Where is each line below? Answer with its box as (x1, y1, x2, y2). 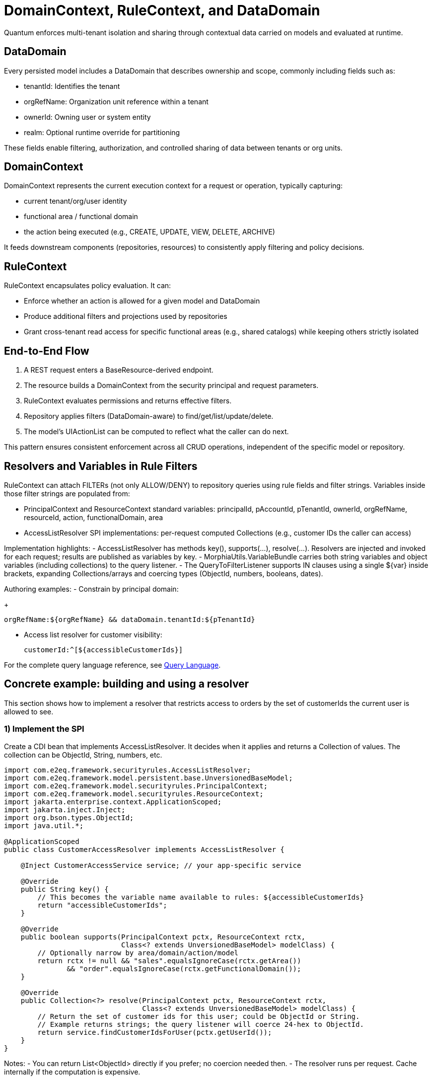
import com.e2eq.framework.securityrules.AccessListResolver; (4, 766, 251, 774)
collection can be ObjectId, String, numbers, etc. (4, 750, 162, 759)
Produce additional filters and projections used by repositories (24, 312, 227, 321)
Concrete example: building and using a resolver (4, 678, 249, 691)
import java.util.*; (4, 821, 84, 830)
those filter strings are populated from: (4, 489, 130, 498)
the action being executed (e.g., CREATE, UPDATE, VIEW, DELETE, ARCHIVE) (24, 228, 275, 236)
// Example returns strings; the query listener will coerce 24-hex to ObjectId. (37, 1020, 364, 1028)
